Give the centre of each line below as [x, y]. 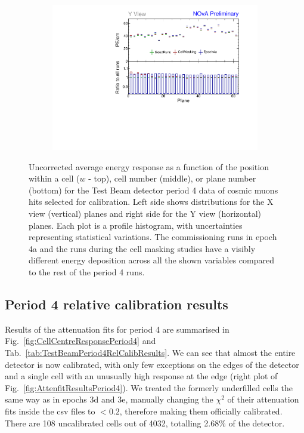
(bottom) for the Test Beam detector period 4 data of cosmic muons [153, 190]
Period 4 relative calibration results [117, 304]
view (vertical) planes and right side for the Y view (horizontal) [145, 214]
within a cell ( [54, 178]
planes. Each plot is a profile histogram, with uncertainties [136, 225]
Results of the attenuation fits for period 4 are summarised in [117, 329]
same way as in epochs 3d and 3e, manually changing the [109, 399]
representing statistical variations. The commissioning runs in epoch [153, 237]
